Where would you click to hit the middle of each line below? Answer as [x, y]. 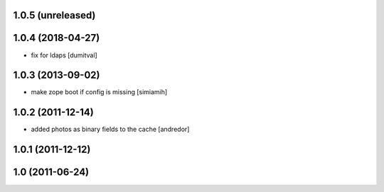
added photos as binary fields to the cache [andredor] [110, 129]
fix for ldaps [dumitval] [64, 55]
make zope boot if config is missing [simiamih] [99, 92]
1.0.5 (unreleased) [54, 15]
